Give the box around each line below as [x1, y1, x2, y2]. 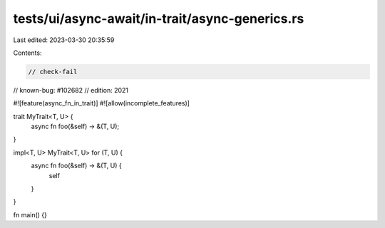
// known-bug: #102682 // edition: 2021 [13, 85, 128, 94]
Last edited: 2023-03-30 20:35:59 [13, 36, 115, 44]
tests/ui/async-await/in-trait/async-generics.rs [13, 11, 304, 26]
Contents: [13, 48, 42, 57]
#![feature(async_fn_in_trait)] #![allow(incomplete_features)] [13, 99, 190, 108]
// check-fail [28, 68, 78, 76]
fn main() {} [13, 210, 48, 219]
